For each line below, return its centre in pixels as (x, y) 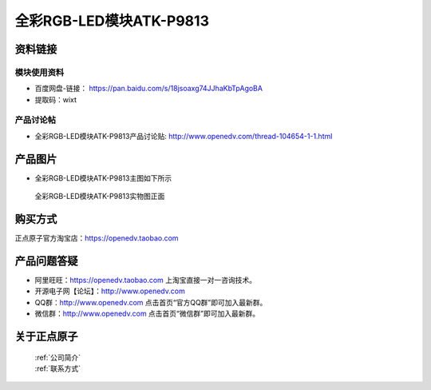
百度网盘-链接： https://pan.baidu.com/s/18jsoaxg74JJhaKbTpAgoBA (149, 89)
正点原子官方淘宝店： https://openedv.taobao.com (97, 238)
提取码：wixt (56, 99)
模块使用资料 (40, 72)
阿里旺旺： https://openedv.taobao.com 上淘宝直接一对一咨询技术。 (146, 280)
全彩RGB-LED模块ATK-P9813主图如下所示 (103, 178)
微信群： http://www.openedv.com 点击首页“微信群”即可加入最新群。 (147, 314)
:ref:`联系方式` (58, 368)
